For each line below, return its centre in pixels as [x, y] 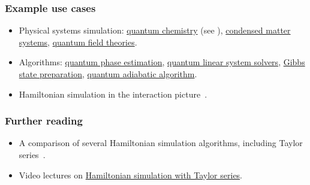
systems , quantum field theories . [78, 42]
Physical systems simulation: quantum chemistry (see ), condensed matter [155, 30]
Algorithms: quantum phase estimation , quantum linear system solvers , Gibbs [162, 62]
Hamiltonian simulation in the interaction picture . [113, 94]
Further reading [44, 121]
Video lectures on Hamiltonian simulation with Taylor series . [131, 175]
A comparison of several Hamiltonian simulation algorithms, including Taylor [161, 143]
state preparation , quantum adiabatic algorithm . [108, 74]
